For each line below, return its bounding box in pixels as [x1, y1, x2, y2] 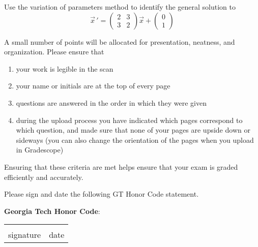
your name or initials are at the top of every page [16, 80, 170, 91]
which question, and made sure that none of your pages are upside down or [16, 125, 250, 135]
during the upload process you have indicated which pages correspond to [16, 114, 243, 125]
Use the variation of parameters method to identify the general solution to [4, 2, 236, 12]
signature [8, 229, 41, 241]
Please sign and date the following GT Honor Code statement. [4, 189, 199, 199]
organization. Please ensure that [4, 46, 104, 57]
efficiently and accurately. [4, 171, 83, 182]
